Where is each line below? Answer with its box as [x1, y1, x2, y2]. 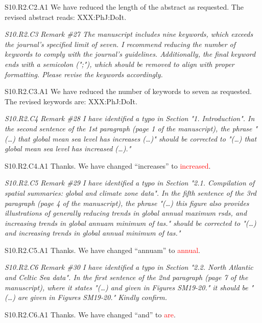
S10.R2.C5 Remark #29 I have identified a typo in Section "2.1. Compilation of [5, 177, 255, 188]
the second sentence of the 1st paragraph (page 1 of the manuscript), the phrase [5, 123, 252, 133]
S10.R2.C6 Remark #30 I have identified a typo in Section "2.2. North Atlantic [5, 262, 253, 272]
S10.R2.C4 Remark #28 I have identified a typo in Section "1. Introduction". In [5, 113, 255, 124]
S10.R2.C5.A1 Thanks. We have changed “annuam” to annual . [5, 244, 200, 255]
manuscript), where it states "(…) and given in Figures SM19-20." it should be [5, 282, 248, 292]
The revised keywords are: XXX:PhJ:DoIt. [5, 96, 137, 106]
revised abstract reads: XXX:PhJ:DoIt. [5, 11, 127, 22]
